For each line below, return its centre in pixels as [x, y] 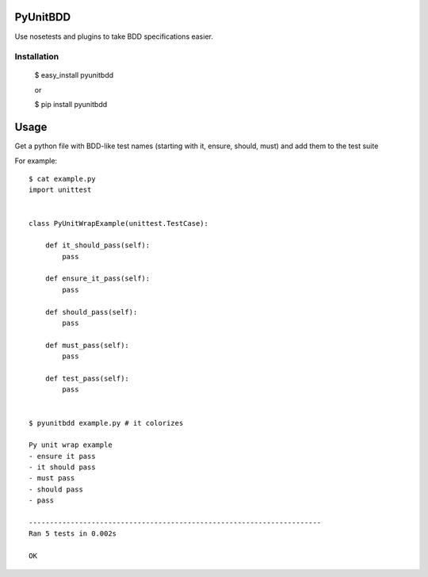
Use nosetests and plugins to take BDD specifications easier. [114, 36]
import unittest [60, 190]
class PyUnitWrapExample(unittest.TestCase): [119, 223]
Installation [37, 57]
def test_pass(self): [87, 378]
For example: [36, 160]
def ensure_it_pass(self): [97, 279]
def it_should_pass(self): [97, 245]
